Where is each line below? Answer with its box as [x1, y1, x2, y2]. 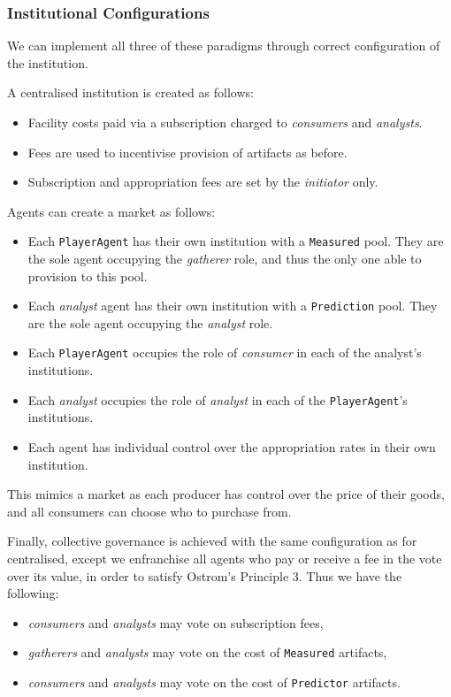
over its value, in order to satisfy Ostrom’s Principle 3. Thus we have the [7, 566, 402, 585]
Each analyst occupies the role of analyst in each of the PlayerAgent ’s [27, 390, 408, 409]
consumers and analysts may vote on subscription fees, [27, 613, 324, 632]
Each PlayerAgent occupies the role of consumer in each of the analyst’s [27, 343, 422, 362]
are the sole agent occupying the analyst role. [27, 313, 273, 332]
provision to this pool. [27, 266, 148, 285]
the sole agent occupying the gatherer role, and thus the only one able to [27, 249, 422, 268]
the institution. [7, 53, 88, 72]
